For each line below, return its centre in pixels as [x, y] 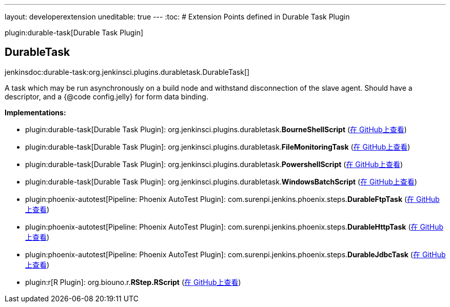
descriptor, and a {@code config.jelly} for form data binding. [106, 96]
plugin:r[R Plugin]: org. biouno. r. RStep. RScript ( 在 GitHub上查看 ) [133, 282]
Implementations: [35, 112]
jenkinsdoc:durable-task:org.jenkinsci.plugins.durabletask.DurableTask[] [127, 72]
